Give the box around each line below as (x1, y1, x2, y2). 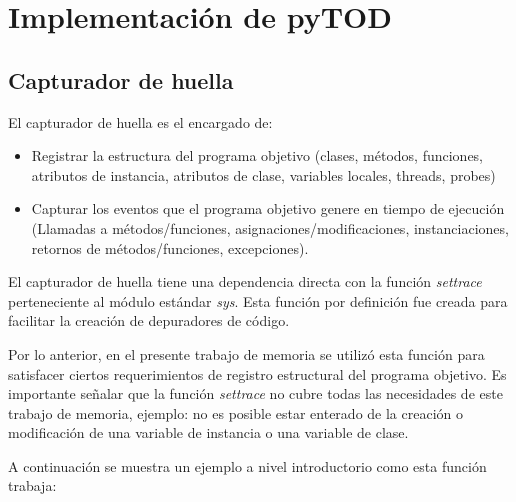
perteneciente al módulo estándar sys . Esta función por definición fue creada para (8, 290, 508, 311)
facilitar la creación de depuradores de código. (8, 310, 290, 331)
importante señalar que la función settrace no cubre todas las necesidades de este (8, 383, 503, 404)
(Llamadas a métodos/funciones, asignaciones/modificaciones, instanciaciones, (31, 217, 509, 238)
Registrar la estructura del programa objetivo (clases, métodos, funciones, (31, 145, 484, 166)
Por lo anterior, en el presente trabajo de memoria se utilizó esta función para (8, 343, 485, 364)
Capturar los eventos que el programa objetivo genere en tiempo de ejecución (31, 198, 505, 219)
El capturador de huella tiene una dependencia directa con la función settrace (8, 271, 482, 292)
